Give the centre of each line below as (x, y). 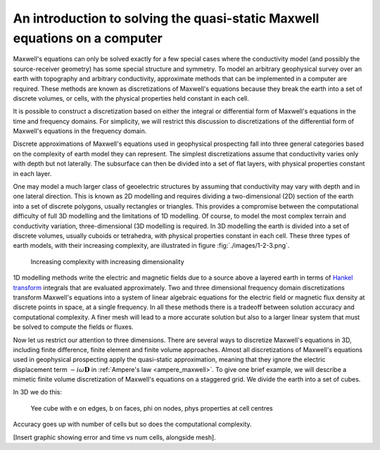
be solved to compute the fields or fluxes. (73, 327)
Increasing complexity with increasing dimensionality (107, 261)
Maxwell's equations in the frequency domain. (80, 131)
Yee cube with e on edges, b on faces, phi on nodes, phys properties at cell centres (152, 408)
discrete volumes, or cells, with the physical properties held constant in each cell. (131, 98)
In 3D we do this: (38, 392)
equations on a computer (88, 38)
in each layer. (32, 173)
